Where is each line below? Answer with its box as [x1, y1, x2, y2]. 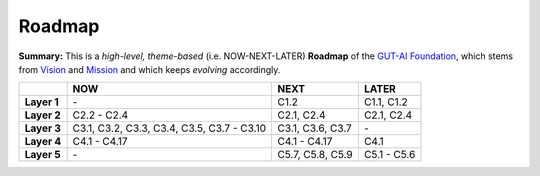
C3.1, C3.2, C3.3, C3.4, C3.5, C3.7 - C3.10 [72, 121, 267, 135]
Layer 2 [24, 108, 62, 122]
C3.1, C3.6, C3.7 [277, 121, 352, 135]
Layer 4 [24, 135, 62, 149]
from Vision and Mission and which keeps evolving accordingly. [18, 63, 281, 75]
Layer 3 [24, 121, 62, 135]
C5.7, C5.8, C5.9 [277, 148, 354, 162]
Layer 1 [24, 95, 59, 109]
